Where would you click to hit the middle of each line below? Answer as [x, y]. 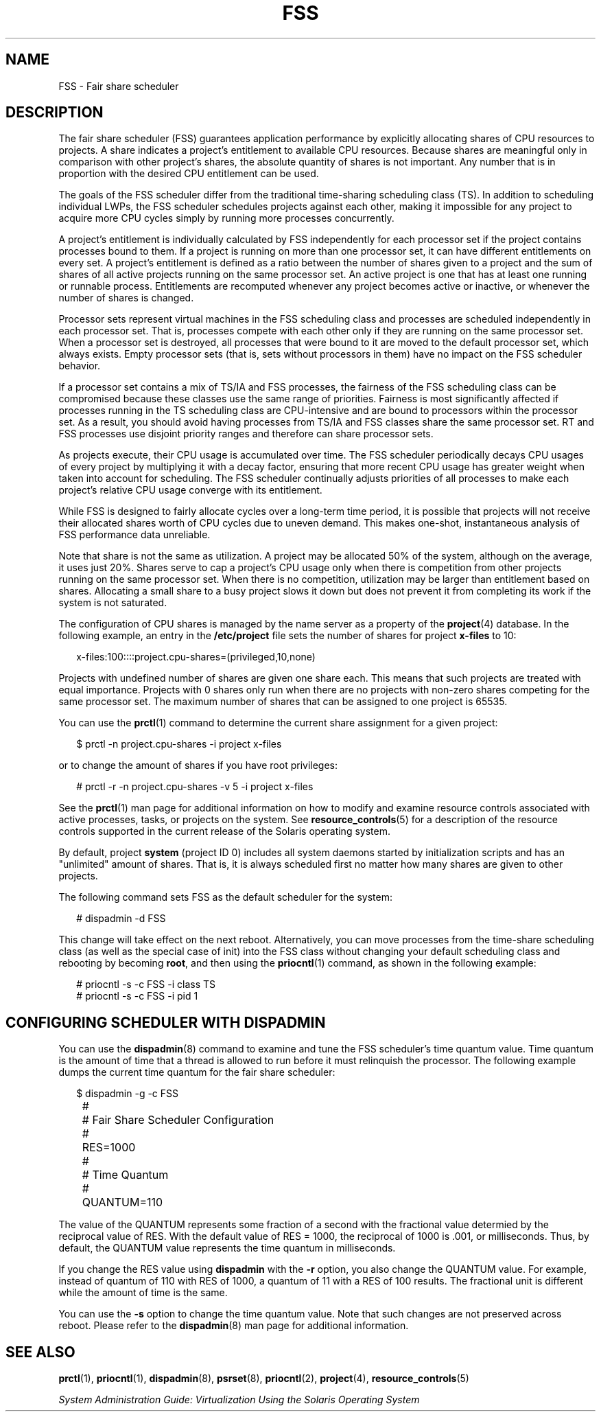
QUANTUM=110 [122, 1202]
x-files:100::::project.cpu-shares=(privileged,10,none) [196, 657]
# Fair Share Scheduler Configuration [178, 1120]
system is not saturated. [113, 603]
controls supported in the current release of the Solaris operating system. [224, 831]
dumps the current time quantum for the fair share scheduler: [197, 1072]
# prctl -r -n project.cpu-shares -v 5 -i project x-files [195, 787]
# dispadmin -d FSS [121, 919]
